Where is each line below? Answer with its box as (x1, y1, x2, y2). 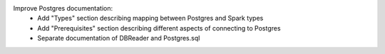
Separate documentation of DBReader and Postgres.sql (37, 34, 200, 43)
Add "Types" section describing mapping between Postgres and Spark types (37, 14, 264, 23)
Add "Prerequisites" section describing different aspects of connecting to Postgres (37, 23, 281, 32)
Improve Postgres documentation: (13, 4, 113, 12)
